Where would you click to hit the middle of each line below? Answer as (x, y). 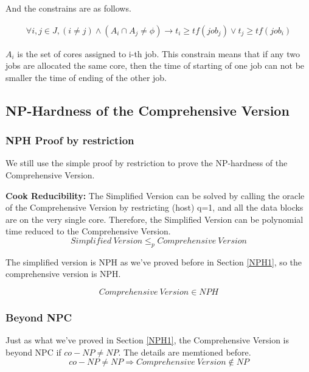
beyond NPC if (33, 352)
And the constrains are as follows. (68, 8)
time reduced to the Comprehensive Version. (88, 231)
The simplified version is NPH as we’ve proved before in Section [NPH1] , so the (154, 261)
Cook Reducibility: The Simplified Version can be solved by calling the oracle (155, 195)
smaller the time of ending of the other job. (86, 77)
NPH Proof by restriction (70, 140)
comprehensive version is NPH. (63, 274)
